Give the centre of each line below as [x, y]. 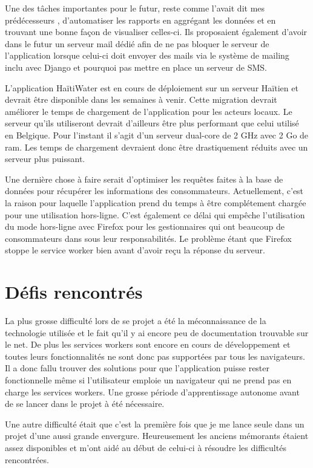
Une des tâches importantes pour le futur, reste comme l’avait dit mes [135, 8]
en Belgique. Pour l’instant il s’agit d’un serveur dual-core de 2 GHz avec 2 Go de [157, 135]
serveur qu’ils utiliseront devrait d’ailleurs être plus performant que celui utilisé [152, 123]
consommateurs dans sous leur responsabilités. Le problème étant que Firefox [148, 238]
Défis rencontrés [74, 292]
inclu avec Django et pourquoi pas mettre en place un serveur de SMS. [136, 67]
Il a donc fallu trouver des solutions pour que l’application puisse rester [137, 368]
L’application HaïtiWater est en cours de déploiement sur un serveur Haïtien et [152, 87]
